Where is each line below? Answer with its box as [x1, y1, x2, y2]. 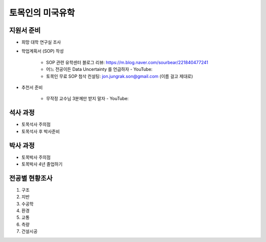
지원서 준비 [9, 26, 41, 35]
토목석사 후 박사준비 [21, 128, 60, 134]
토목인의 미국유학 [9, 7, 75, 18]
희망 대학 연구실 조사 [21, 39, 61, 45]
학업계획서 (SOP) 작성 [21, 48, 64, 54]
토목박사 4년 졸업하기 [21, 161, 63, 167]
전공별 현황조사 [9, 174, 53, 182]
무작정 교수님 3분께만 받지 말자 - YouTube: [46, 96, 129, 102]
